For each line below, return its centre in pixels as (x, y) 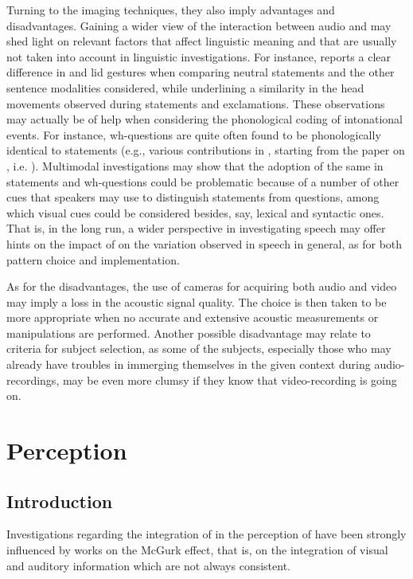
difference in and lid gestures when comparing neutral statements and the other (201, 72)
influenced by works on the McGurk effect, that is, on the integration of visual (197, 550)
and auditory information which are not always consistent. (148, 565)
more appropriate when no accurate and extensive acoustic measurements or (193, 317)
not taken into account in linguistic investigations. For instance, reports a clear (199, 56)
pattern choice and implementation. (93, 259)
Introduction (60, 501)
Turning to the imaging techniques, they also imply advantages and (171, 10)
